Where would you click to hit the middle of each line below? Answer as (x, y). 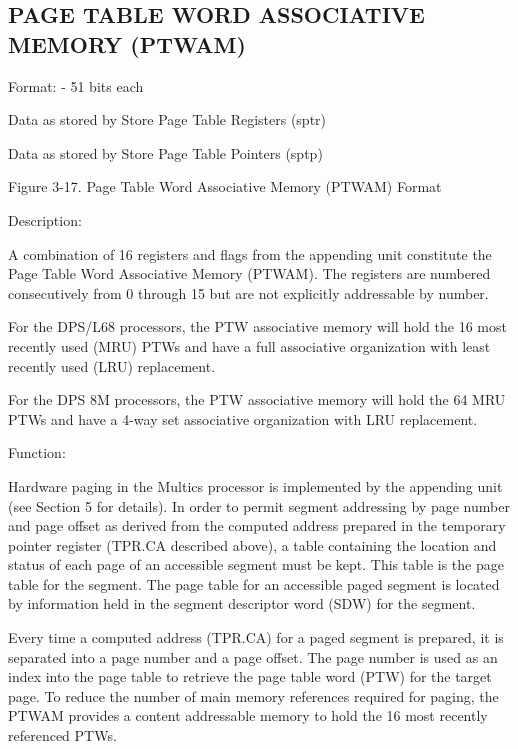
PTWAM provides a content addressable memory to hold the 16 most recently (248, 715)
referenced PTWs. (62, 735)
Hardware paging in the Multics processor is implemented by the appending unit (255, 485)
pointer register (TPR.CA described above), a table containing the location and (252, 544)
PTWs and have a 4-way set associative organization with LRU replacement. (243, 418)
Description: (45, 219)
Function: (37, 452)
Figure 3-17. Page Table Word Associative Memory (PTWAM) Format (225, 186)
